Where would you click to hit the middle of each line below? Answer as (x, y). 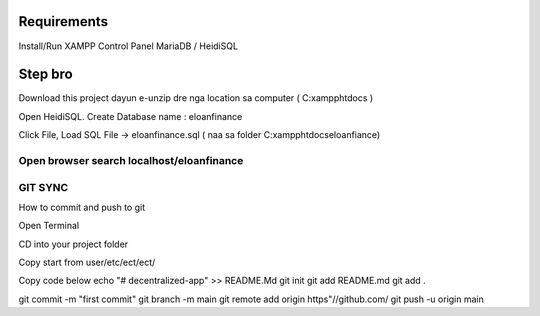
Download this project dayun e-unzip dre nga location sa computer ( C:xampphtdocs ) (196, 98)
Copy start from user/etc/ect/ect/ (87, 262)
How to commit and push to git (81, 207)
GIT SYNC (43, 187)
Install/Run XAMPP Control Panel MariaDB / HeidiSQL (128, 46)
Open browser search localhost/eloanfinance (131, 160)
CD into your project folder (73, 244)
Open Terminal (49, 226)
